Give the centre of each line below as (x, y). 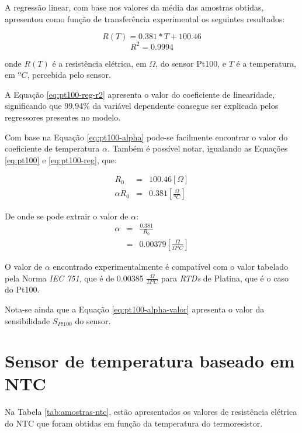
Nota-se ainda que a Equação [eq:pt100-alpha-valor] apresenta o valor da (135, 309)
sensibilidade (27, 320)
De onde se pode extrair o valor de (67, 216)
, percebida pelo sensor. (69, 75)
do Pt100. (22, 289)
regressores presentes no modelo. (63, 117)
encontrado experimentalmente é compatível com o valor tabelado (171, 266)
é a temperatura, (266, 63)
